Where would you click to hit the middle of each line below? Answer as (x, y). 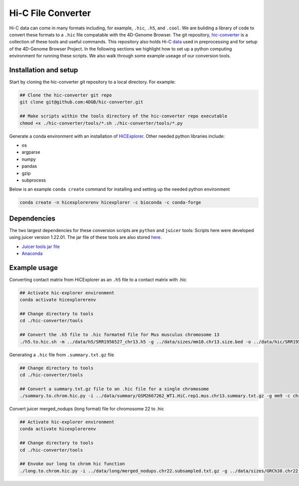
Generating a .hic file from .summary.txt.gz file (62, 355)
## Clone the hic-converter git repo (66, 95)
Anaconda (32, 253)
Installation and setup (44, 70)
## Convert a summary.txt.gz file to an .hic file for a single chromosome (114, 389)
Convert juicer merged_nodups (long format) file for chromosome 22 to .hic (87, 409)
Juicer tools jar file (41, 246)
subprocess (34, 180)
